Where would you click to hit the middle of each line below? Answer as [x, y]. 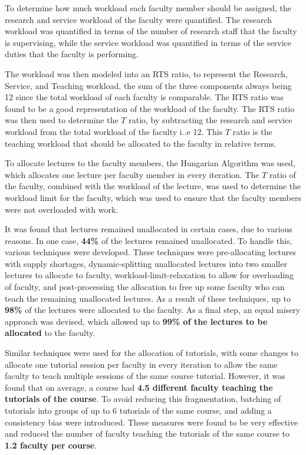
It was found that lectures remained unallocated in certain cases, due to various [149, 229]
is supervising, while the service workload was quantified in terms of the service [148, 42]
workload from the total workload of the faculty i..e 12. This [114, 131]
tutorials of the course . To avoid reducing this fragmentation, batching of [143, 399]
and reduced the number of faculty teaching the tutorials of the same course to [147, 433]
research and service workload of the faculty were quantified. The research [139, 19]
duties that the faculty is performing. [72, 54]
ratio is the [252, 131]
